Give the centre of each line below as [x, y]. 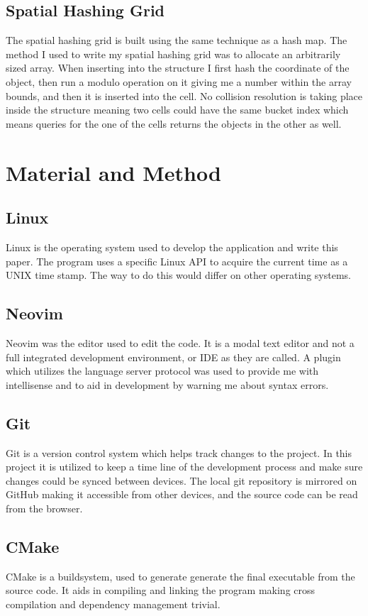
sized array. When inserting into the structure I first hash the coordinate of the [178, 68]
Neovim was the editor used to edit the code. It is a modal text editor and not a [180, 342]
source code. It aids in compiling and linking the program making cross [161, 590]
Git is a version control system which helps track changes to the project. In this [179, 452]
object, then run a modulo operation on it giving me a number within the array [179, 81]
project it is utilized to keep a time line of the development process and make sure [184, 467]
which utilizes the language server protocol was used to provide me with [162, 371]
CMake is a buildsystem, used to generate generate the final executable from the [180, 576]
